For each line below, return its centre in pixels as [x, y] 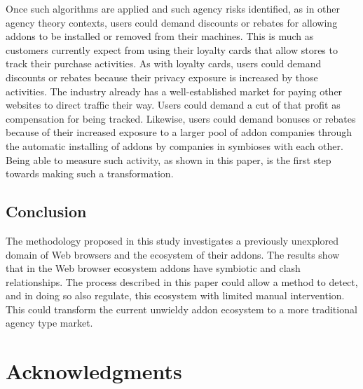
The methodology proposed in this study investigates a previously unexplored [172, 240]
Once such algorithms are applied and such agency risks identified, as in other [173, 8]
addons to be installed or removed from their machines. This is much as [160, 36]
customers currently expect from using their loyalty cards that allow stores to [172, 49]
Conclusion [46, 211]
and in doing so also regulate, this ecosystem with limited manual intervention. [175, 295]
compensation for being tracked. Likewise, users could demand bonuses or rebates [181, 118]
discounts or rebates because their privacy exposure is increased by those [162, 77]
